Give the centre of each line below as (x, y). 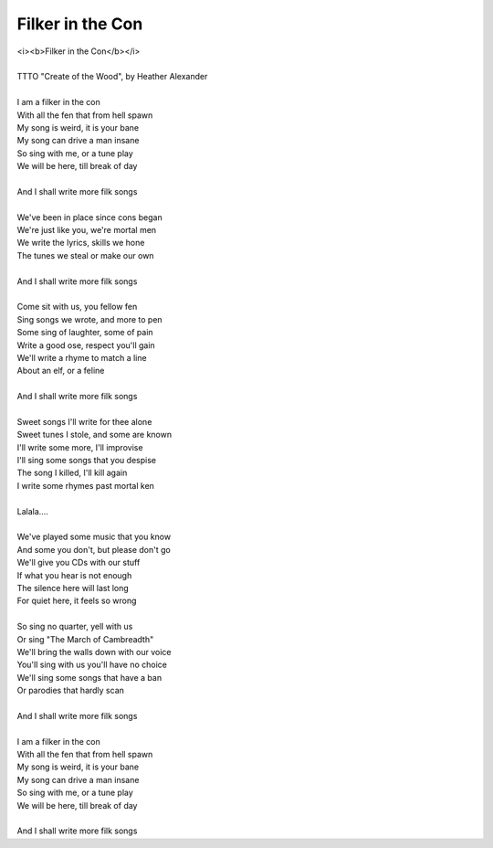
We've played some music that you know (94, 537)
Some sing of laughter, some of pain (85, 333)
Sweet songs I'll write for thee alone (84, 421)
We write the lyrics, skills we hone (81, 243)
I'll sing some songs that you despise (87, 461)
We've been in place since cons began (90, 217)
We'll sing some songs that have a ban (89, 677)
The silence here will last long (73, 588)
